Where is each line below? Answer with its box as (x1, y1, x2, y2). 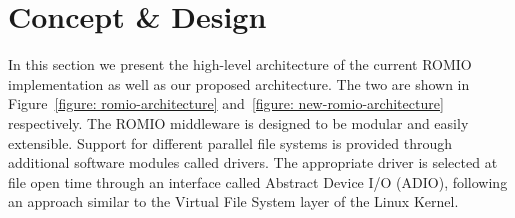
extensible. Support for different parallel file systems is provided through (8, 132, 452, 153)
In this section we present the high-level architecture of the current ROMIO (8, 54, 472, 75)
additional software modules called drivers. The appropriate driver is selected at (8, 152, 498, 173)
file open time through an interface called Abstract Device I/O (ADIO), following (8, 171, 508, 192)
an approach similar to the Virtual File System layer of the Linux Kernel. (8, 191, 459, 212)
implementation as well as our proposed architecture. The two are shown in (8, 73, 470, 94)
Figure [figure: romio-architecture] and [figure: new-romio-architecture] (8, 93, 444, 114)
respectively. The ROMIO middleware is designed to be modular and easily (8, 112, 469, 133)
